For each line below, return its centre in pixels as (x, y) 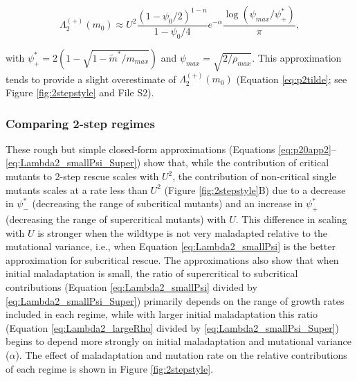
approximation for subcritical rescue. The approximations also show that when (172, 259)
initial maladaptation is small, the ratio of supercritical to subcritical (152, 273)
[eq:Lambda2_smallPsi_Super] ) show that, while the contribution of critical (167, 162)
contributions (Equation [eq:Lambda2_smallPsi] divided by (131, 286)
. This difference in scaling (291, 219)
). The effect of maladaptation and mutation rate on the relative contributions (181, 354)
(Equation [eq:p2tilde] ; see (292, 79)
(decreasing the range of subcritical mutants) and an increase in (167, 203)
